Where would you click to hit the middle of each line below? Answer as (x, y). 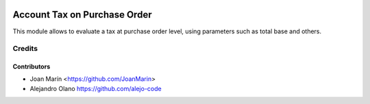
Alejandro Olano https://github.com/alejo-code (96, 88)
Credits (25, 49)
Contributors (32, 67)
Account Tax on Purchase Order (82, 15)
